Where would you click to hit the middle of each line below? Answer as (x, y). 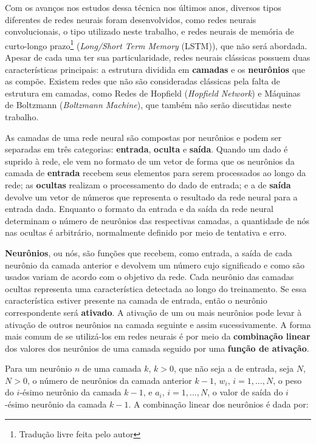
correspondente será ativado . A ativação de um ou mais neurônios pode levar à (153, 312)
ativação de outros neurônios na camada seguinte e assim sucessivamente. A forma (158, 324)
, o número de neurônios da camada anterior (109, 380)
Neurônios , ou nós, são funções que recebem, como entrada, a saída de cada (149, 252)
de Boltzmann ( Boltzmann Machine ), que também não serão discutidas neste (148, 105)
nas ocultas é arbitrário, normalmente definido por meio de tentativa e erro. (146, 232)
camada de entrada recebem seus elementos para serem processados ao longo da (156, 173)
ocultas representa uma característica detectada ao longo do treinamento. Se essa (156, 288)
